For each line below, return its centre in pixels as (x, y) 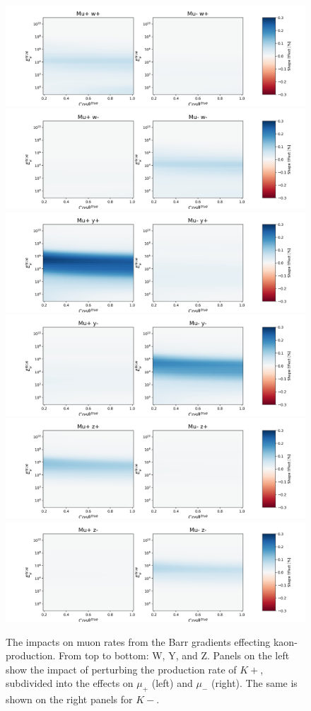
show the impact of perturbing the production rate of (121, 669)
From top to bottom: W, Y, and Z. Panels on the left (174, 655)
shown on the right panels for (69, 699)
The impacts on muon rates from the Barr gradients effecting (138, 641)
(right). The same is (254, 683)
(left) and (172, 683)
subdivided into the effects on (70, 683)
